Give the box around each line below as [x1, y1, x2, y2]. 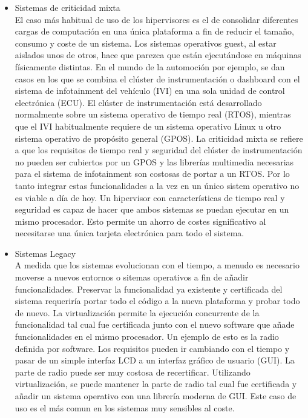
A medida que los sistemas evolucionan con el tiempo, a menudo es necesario [15, 259, 300, 271]
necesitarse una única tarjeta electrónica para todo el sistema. [15, 227, 244, 239]
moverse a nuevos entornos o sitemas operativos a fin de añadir [15, 271, 249, 284]
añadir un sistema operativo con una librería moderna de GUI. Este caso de [15, 390, 297, 402]
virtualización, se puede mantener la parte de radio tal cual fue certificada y [15, 377, 297, 390]
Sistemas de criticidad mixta [15, 1, 120, 13]
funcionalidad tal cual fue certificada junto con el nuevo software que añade [15, 318, 295, 331]
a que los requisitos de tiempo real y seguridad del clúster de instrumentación [15, 144, 303, 156]
